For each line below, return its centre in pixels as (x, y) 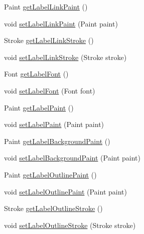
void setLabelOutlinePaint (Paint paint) (65, 191)
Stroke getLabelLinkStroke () (49, 40)
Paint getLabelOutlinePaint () (50, 174)
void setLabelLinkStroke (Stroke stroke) (65, 57)
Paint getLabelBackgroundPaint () (57, 141)
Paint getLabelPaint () (39, 107)
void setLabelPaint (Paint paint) (54, 124)
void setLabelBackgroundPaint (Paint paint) (73, 158)
